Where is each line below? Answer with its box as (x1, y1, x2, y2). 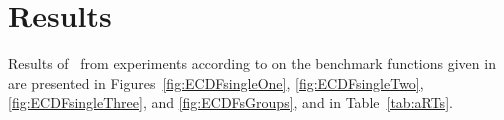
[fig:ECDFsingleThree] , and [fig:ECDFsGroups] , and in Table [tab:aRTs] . (8, 92, 453, 113)
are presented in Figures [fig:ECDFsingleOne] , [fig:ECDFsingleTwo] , (8, 72, 424, 93)
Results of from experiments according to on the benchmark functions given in (8, 53, 496, 74)
